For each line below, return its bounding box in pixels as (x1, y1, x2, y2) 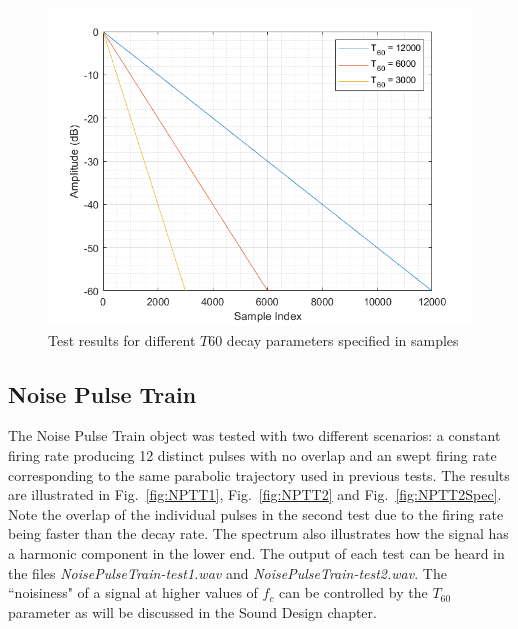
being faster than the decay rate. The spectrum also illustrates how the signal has (8, 523, 509, 544)
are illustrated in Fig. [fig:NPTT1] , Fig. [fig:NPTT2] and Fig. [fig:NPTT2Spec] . (8, 484, 502, 505)
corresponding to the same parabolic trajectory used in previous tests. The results (8, 464, 510, 485)
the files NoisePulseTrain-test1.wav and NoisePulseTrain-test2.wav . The (8, 562, 447, 583)
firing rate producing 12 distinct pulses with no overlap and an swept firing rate (8, 444, 497, 465)
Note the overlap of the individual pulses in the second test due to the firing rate (8, 503, 504, 524)
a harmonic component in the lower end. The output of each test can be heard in (8, 542, 505, 563)
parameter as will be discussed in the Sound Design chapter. (8, 601, 377, 622)
